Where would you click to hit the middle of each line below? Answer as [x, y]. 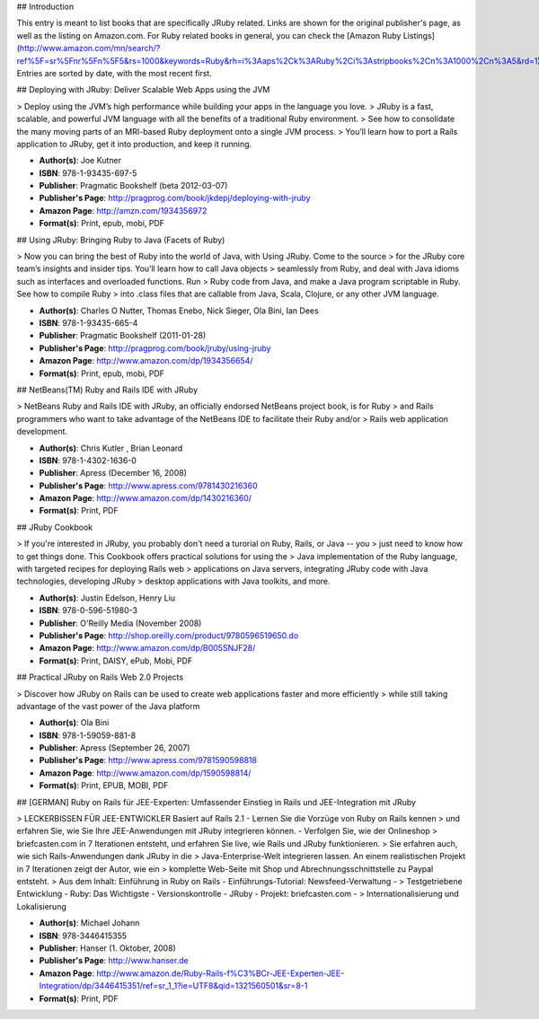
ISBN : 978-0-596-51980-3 [88, 611]
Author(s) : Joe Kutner [80, 161]
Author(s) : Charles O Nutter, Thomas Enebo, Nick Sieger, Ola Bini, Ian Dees [179, 311]
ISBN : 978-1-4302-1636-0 [88, 460]
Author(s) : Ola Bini [74, 723]
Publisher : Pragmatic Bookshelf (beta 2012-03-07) [133, 186]
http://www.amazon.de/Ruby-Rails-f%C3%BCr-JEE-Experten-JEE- [220, 973]
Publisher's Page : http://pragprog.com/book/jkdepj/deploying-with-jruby [175, 198]
